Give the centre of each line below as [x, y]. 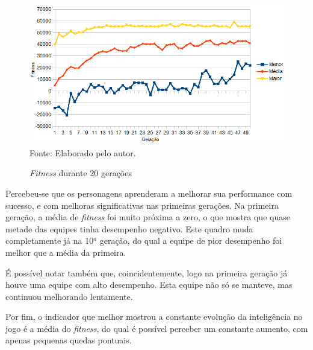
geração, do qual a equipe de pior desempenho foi [191, 240]
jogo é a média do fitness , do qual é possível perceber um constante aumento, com [157, 328]
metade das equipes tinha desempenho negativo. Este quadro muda [129, 228]
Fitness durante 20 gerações [81, 173]
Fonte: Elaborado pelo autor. [83, 152]
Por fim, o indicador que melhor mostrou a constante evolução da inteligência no [154, 317]
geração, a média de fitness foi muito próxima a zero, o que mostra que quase [148, 217]
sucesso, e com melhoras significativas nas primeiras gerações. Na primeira [142, 205]
